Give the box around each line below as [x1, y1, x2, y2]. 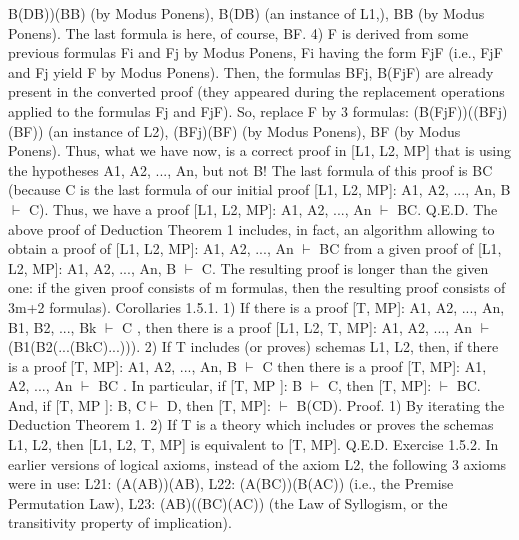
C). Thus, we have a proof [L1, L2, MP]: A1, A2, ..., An [28, 198, 372, 219]
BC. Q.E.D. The [397, 198, 498, 219]
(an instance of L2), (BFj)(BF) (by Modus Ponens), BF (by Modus [48, 120, 461, 141]
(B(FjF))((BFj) [413, 100, 508, 121]
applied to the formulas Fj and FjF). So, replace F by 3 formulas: [8, 100, 409, 121]
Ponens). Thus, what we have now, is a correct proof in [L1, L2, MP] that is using [8, 140, 511, 161]
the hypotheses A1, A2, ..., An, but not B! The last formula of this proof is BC [8, 159, 493, 180]
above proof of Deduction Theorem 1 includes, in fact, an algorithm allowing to [8, 218, 495, 239]
